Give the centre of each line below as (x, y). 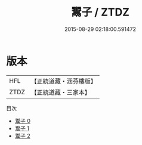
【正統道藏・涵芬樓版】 (64, 81)
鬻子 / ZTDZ (100, 12)
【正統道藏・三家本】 (61, 92)
